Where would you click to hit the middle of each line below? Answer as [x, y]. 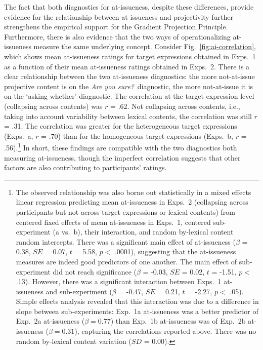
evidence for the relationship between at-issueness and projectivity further [119, 16]
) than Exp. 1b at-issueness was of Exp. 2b [178, 321]
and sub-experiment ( [79, 291]
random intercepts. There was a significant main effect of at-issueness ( [126, 241]
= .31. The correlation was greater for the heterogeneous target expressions [121, 126]
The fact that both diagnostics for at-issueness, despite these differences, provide [129, 7]
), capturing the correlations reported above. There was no [165, 331]
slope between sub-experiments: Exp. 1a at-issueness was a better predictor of [137, 311]
